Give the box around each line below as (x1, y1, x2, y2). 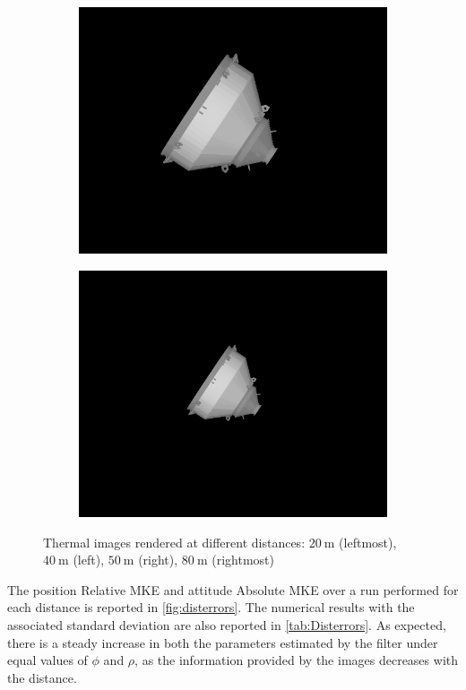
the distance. (7, 668, 77, 686)
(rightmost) (211, 550, 274, 569)
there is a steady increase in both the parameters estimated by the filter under (7, 633, 438, 651)
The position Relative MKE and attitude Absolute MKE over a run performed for (7, 580, 459, 599)
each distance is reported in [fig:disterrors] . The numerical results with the (7, 598, 415, 617)
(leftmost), (339, 532, 397, 551)
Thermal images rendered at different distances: (43, 532, 306, 551)
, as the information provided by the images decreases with (134, 651, 458, 669)
